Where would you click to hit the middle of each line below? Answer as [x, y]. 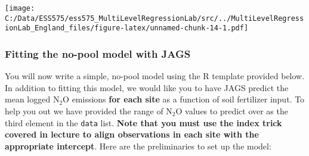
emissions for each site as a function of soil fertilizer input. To [188, 99]
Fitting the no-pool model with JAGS [98, 53]
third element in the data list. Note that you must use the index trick [143, 122]
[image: [20, 8]
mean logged [28, 99]
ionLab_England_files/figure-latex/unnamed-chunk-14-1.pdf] [127, 28]
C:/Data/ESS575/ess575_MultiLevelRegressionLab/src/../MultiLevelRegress [154, 18]
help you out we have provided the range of [84, 110]
